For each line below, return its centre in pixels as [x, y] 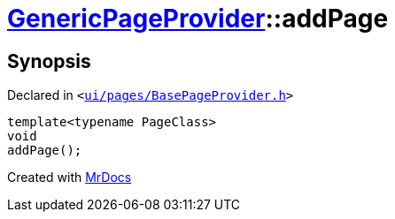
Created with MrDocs [70, 177]
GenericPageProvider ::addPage [198, 19]
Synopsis [49, 61]
